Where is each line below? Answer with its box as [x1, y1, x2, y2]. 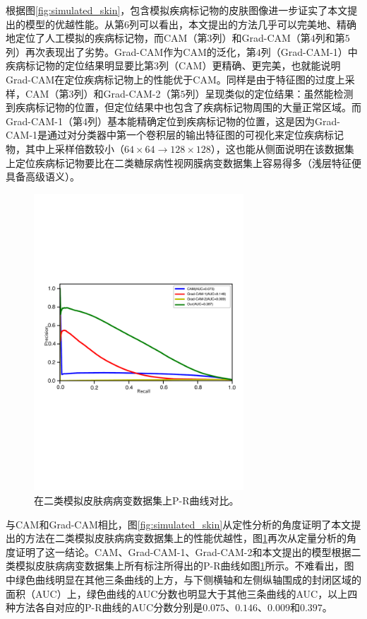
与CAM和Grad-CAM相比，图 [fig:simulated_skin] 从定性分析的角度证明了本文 [6, 516, 351, 531]
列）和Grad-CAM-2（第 [73, 86, 181, 100]
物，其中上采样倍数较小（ [6, 141, 124, 156]
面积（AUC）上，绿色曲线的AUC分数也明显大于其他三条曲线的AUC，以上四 [6, 586, 358, 601]
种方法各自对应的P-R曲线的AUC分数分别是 [6, 600, 203, 615]
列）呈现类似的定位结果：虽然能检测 [185, 86, 354, 100]
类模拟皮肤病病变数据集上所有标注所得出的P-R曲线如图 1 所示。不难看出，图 [6, 558, 354, 573]
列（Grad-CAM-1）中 [260, 44, 358, 59]
